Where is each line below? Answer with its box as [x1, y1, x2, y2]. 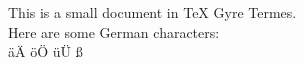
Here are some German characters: [8, 21, 220, 42]
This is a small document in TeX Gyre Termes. [8, 2, 297, 22]
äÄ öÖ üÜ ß [8, 41, 83, 62]
